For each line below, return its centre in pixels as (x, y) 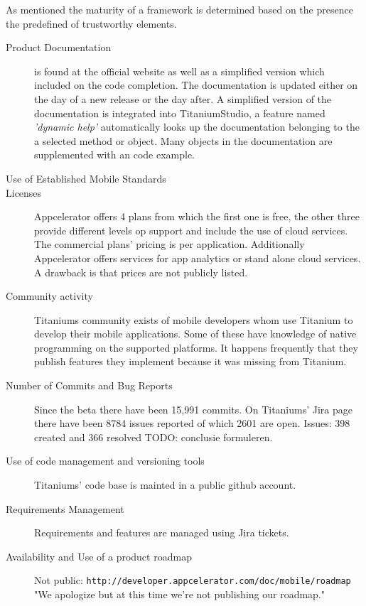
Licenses (24, 192)
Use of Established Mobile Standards (86, 178)
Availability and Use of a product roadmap (99, 556)
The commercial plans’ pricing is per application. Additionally (169, 244)
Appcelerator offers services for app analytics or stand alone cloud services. (198, 258)
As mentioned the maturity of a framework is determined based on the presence (179, 9)
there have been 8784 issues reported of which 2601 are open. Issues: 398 (192, 423)
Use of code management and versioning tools (105, 461)
